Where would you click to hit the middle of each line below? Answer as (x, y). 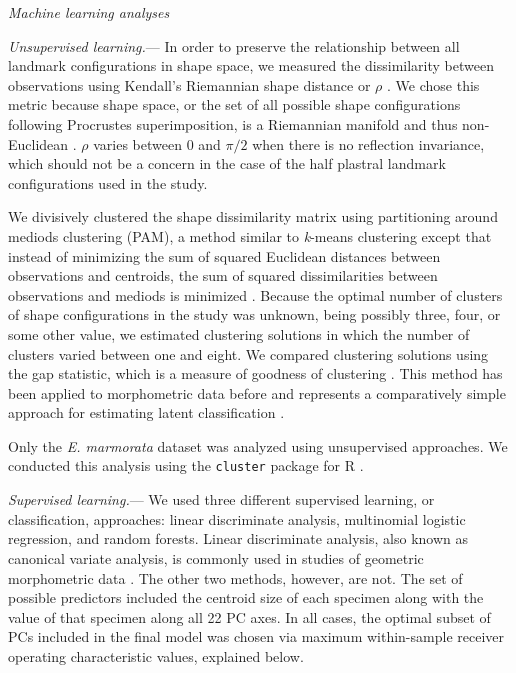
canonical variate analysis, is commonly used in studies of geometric (216, 557)
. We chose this (433, 84)
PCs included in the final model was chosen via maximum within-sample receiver (256, 636)
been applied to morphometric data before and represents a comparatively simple (257, 392)
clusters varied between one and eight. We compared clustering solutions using (248, 353)
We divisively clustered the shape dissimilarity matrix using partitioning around (253, 216)
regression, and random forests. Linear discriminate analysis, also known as (238, 538)
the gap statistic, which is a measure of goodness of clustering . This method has (255, 373)
